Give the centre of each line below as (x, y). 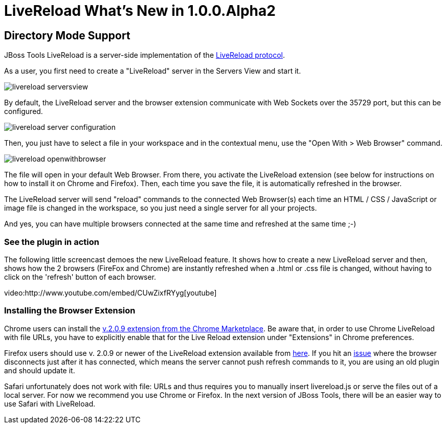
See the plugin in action (52, 242)
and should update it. (40, 370)
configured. (24, 111)
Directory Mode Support (67, 35)
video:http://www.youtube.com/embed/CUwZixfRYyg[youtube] (110, 292)
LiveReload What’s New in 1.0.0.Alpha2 (140, 11)
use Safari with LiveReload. (50, 403)
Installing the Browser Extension (70, 311)
